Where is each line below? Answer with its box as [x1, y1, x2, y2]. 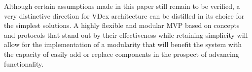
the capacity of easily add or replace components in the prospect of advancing [4, 48, 239, 59]
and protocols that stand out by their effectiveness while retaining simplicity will [4, 29, 248, 40]
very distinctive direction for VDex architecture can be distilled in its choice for [4, 10, 245, 21]
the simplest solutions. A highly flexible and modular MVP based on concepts [4, 20, 240, 30]
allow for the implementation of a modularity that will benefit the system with [4, 39, 242, 49]
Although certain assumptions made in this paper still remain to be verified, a [4, 1, 240, 11]
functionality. [4, 58, 44, 69]
